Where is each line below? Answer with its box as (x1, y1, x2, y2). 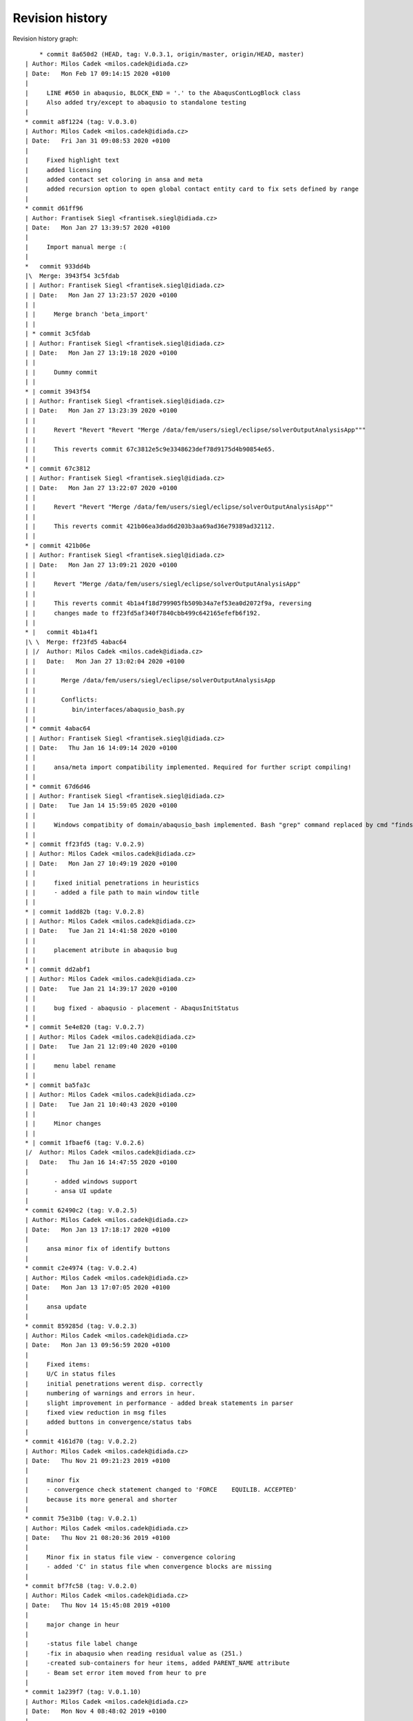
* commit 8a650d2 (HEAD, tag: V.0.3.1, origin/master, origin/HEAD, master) (39, 50, 305, 58)
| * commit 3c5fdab (25, 330, 91, 337)
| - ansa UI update (25, 1187, 113, 1195)
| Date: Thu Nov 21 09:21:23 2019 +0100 (25, 1457, 171, 1464)
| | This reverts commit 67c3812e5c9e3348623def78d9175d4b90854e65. (25, 445, 275, 453)
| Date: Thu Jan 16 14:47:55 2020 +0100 (25, 1158, 178, 1166)
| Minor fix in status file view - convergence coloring (25, 1553, 235, 1561)
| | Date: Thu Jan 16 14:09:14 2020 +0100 (25, 744, 178, 752)
